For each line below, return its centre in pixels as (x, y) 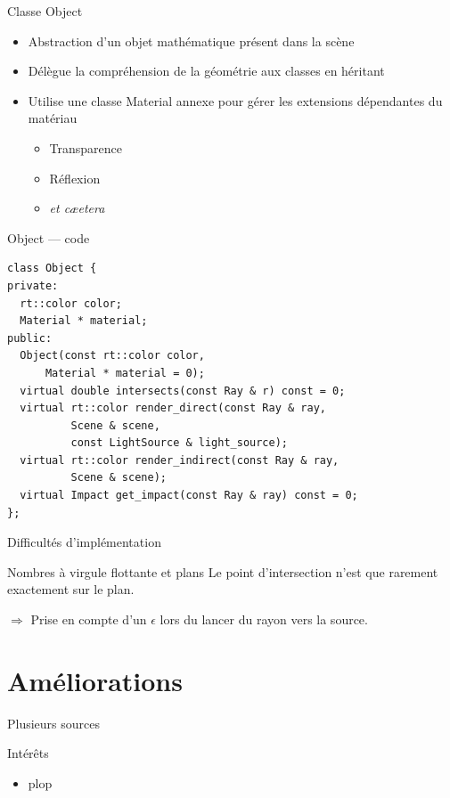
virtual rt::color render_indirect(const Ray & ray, (180, 460)
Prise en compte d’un (89, 619)
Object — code (49, 237)
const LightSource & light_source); (179, 443)
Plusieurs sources (54, 723)
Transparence (86, 147)
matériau (53, 118)
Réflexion (75, 178)
